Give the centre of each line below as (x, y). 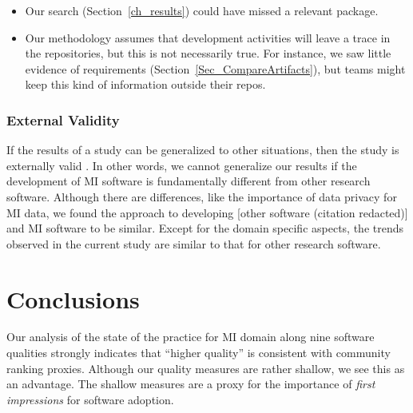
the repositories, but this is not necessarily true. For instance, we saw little (208, 53)
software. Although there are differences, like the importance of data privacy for (202, 196)
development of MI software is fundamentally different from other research (189, 181)
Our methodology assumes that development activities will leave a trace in (208, 37)
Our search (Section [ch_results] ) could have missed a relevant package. (202, 10)
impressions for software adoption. (90, 399)
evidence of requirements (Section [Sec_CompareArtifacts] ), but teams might (215, 68)
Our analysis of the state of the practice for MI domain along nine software (191, 337)
